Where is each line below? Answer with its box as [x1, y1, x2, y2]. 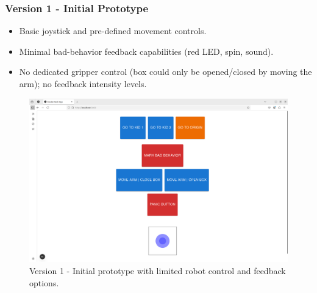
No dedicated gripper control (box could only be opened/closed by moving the [19, 65, 312, 78]
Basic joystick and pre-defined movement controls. [19, 24, 207, 37]
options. [29, 276, 59, 289]
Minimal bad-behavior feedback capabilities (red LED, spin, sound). [19, 44, 274, 57]
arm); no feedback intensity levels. [19, 77, 147, 90]
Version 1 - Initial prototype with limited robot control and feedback [29, 264, 286, 277]
